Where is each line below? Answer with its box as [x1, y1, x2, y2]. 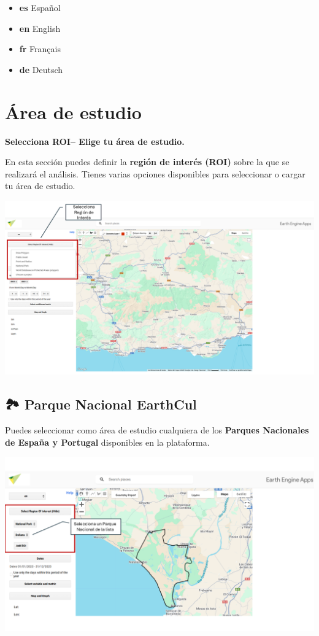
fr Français [19, 42, 61, 55]
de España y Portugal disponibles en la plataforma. [5, 435, 210, 448]
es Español [19, 1, 61, 14]
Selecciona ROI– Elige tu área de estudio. [5, 134, 185, 147]
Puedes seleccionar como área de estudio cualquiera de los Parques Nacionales [5, 424, 309, 436]
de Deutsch [19, 63, 63, 76]
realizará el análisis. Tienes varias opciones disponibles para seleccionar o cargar [5, 167, 306, 180]
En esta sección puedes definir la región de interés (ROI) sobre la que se [5, 155, 290, 168]
